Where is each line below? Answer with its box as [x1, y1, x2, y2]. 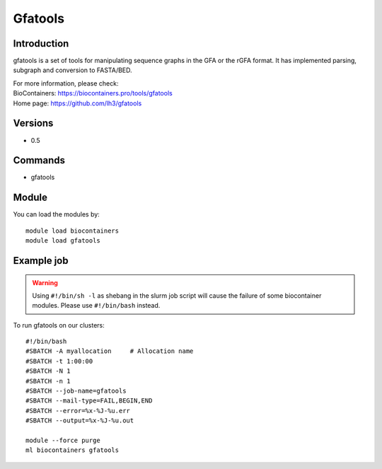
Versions [13, 117, 54, 129]
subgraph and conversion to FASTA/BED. [13, 66, 132, 74]
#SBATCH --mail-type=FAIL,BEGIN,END [25, 397, 153, 405]
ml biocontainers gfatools [25, 446, 120, 454]
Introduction [13, 37, 69, 50]
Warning [32, 278, 58, 286]
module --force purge [25, 436, 100, 444]
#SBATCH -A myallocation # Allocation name [25, 347, 194, 355]
